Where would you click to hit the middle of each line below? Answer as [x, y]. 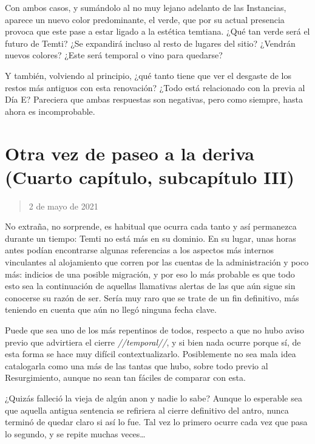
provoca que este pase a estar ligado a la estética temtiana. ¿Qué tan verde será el [157, 31]
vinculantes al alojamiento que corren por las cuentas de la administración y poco [157, 262]
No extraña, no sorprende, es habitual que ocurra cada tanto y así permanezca [151, 226]
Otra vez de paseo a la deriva [130, 153]
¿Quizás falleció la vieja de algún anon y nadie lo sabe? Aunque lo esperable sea [154, 398]
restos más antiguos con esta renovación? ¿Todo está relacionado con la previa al [155, 87]
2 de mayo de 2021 [63, 206]
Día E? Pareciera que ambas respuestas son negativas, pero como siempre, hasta [154, 99]
